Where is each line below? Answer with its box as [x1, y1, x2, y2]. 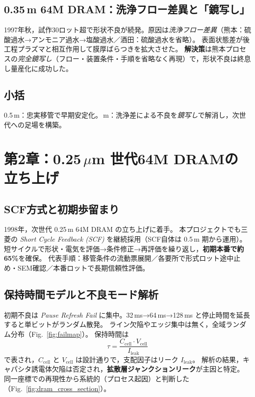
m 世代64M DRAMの [91, 148, 238, 168]
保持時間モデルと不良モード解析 [4, 286, 158, 301]
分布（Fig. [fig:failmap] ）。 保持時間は [10, 328, 129, 339]
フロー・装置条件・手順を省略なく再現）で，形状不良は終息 [58, 53, 251, 63]
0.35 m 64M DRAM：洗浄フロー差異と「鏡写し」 [4, 1, 250, 17]
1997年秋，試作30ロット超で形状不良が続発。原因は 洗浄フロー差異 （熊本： [4, 25, 244, 35]
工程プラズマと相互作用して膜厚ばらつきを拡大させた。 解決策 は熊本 [4, 44, 226, 54]
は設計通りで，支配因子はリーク [76, 354, 178, 364]
